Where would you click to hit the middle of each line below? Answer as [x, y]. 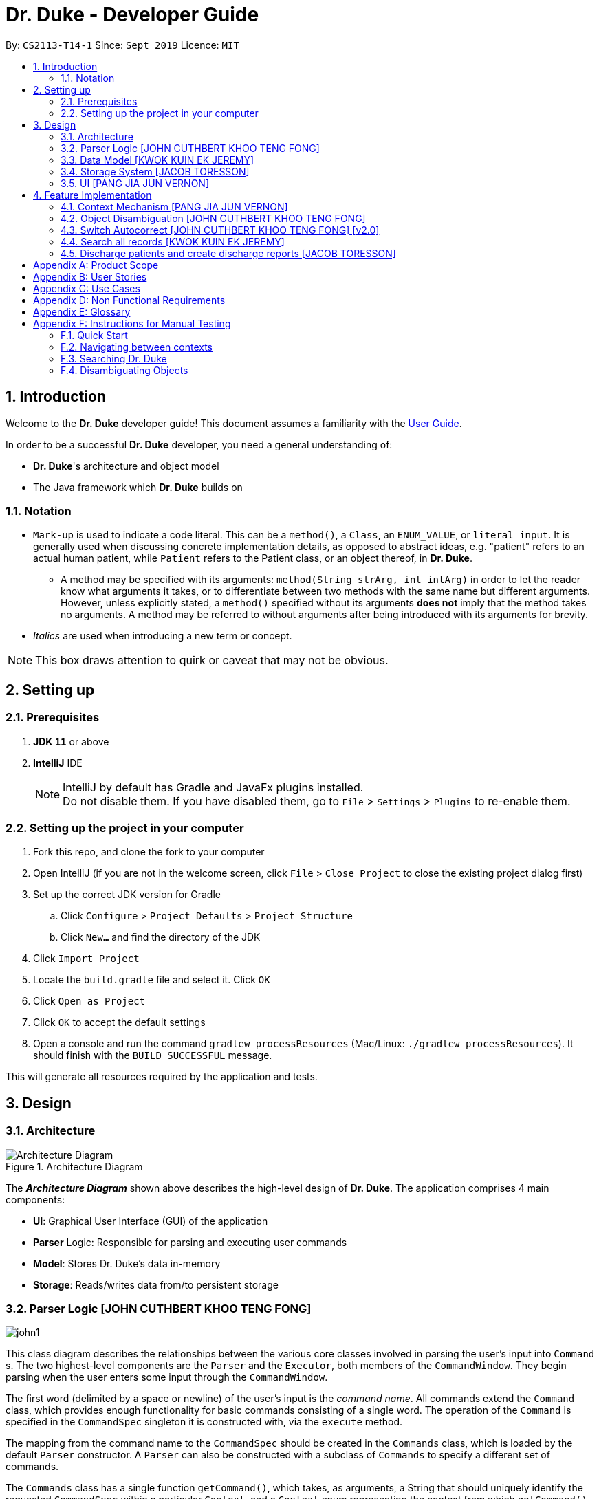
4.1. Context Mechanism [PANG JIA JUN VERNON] [174, 206]
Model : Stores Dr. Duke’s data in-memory [127, 1263]
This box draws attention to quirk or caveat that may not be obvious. [212, 660]
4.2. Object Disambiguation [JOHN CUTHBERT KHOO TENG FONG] [213, 218]
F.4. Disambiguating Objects [124, 370]
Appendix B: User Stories [90, 276]
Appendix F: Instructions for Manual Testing [132, 323]
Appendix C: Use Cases [87, 288]
